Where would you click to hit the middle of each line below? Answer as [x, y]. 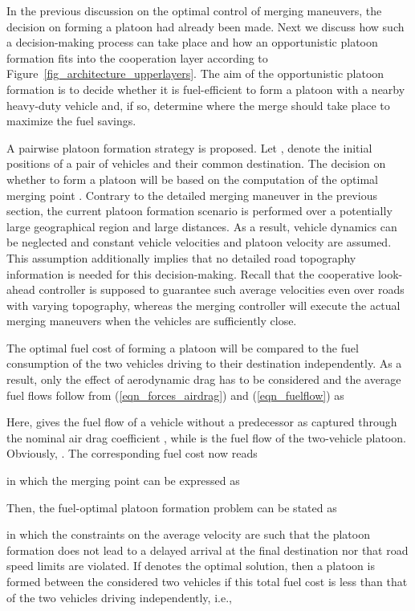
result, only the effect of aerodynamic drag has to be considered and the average [204, 379]
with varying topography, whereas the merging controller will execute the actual [203, 305]
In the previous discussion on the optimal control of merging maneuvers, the [194, 10]
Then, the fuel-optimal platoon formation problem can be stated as [172, 507]
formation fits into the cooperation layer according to [137, 57]
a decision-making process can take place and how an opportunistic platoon [192, 42]
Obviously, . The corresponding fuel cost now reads [132, 453]
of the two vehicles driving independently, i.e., [119, 597]
